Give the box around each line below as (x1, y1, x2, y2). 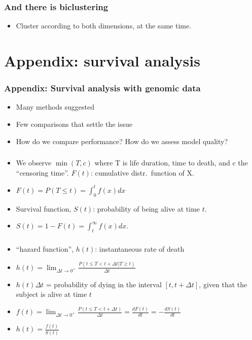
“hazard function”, (16, 243, 74, 254)
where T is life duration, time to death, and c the (94, 157, 248, 168)
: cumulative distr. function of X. (90, 167, 194, 178)
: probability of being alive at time (93, 203, 200, 214)
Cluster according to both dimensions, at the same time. (16, 20, 192, 31)
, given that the (199, 279, 247, 289)
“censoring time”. (16, 167, 69, 178)
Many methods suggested (16, 101, 95, 112)
